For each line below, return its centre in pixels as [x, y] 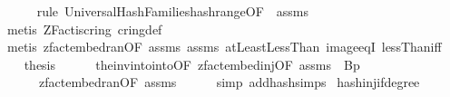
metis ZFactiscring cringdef [84, 29]
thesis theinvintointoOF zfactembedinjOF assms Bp [192, 64]
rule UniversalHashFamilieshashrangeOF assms [172, 11]
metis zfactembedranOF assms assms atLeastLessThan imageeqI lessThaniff [224, 47]
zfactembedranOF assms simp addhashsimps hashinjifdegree [229, 82]
